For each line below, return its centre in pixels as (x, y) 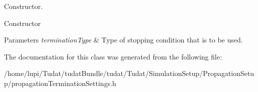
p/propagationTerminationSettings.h (60, 83)
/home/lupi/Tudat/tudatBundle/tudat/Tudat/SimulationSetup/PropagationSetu (129, 73)
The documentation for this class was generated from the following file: (113, 56)
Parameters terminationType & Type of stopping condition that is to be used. (123, 40)
